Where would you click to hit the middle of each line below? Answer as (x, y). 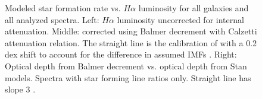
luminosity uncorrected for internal (180, 19)
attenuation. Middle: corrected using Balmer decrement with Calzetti (131, 31)
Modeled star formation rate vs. (63, 8)
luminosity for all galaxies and (194, 8)
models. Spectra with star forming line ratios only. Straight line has (128, 77)
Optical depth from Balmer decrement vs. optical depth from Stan (126, 66)
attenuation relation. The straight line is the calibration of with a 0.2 (131, 42)
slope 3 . (20, 89)
